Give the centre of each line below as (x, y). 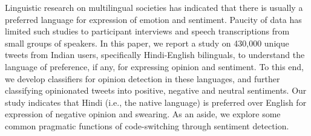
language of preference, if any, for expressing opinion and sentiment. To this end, (155, 66)
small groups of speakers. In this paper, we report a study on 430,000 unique (147, 43)
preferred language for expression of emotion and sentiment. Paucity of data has (153, 19)
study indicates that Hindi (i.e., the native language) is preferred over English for (156, 102)
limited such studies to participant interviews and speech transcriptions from (147, 31)
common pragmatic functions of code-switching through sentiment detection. (147, 125)
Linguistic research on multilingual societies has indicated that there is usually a (154, 7)
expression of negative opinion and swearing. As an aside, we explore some (143, 114)
